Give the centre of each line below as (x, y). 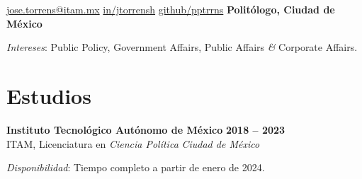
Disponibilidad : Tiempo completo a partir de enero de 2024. (136, 167)
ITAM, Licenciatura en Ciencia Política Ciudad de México (133, 143)
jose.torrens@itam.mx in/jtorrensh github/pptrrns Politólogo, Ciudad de (171, 9)
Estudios (49, 95)
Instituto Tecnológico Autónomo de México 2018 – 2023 (146, 129)
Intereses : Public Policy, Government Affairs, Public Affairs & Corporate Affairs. (182, 47)
